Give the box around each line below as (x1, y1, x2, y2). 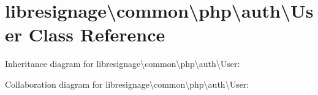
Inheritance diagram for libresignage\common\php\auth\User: (5, 57, 240, 70)
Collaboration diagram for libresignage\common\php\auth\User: (5, 77, 249, 90)
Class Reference (28, 22, 165, 47)
